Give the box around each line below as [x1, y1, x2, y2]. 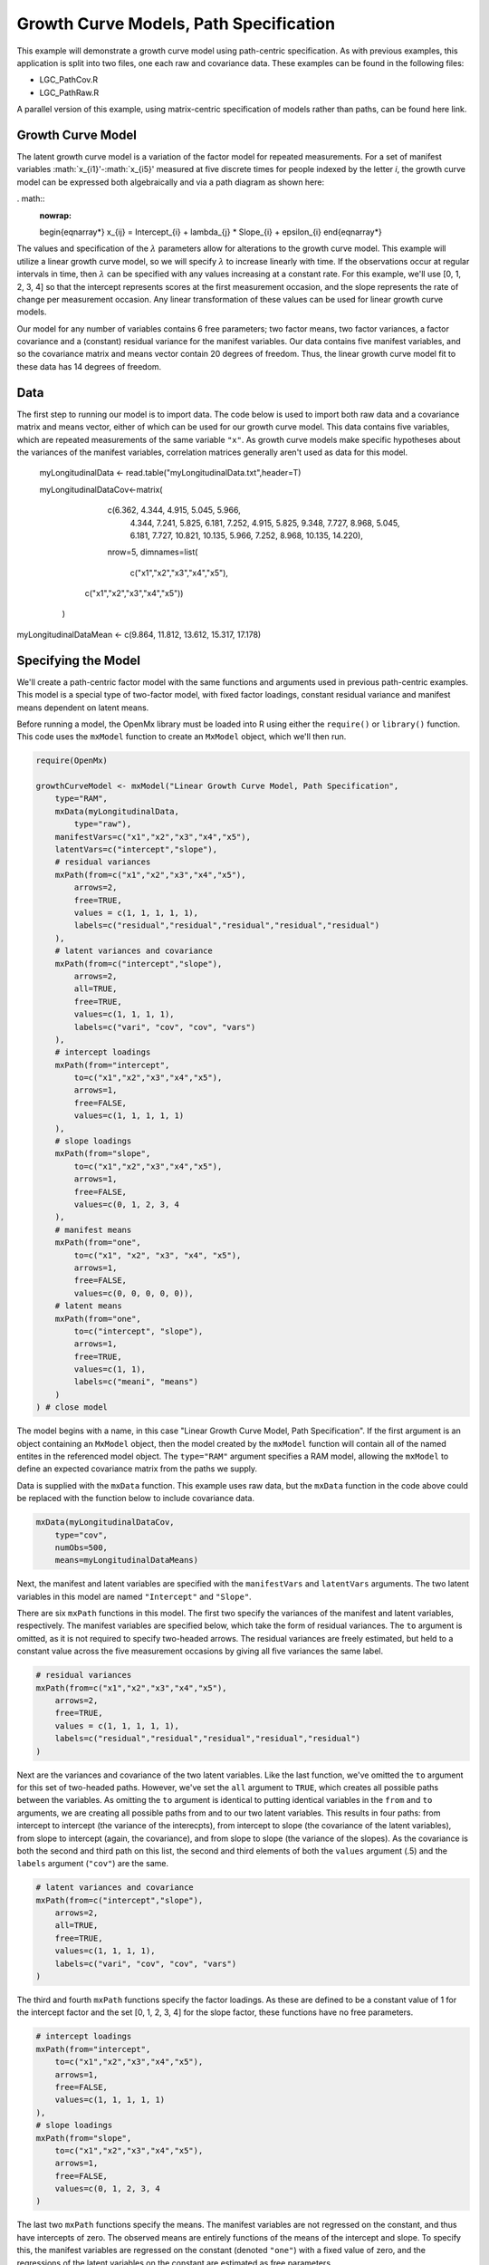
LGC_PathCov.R [39, 74, 99, 85]
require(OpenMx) [35, 756, 109, 766]
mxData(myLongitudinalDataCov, [35, 1518, 176, 1528]
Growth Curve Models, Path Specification [16, 14, 335, 34]
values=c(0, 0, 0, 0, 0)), [73, 1287, 194, 1298]
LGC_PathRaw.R [39, 87, 100, 98]
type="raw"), [73, 819, 132, 829]
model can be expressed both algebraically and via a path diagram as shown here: [16, 177, 325, 188]
